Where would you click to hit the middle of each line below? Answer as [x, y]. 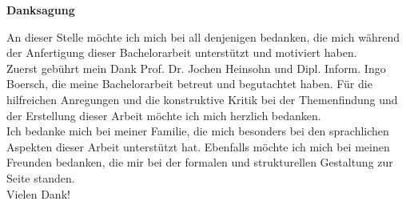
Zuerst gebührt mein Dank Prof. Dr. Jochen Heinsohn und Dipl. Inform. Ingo [196, 68]
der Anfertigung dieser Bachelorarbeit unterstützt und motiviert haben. [182, 52]
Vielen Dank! [38, 193]
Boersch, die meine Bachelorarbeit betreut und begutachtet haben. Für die [189, 84]
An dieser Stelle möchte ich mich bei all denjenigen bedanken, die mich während [203, 36]
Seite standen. [41, 177]
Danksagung [41, 10]
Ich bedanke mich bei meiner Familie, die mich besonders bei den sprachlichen [198, 131]
